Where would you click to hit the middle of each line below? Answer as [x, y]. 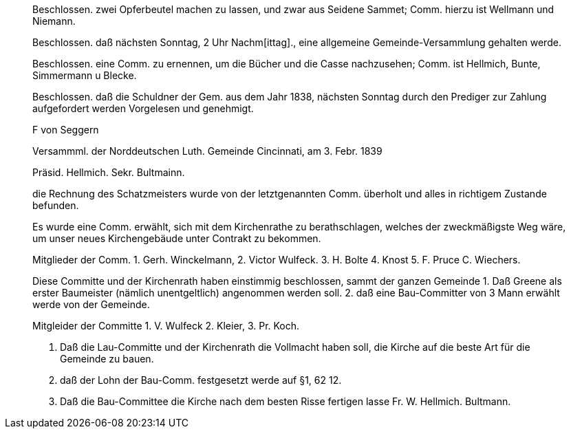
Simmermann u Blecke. [85, 75]
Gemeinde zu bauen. [107, 359]
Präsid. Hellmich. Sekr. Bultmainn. [109, 172]
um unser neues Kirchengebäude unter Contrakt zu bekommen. [177, 238]
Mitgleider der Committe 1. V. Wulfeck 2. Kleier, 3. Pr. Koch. [166, 326]
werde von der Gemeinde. [91, 304]
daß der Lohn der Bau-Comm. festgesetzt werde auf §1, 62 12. [201, 380]
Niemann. [54, 21]
